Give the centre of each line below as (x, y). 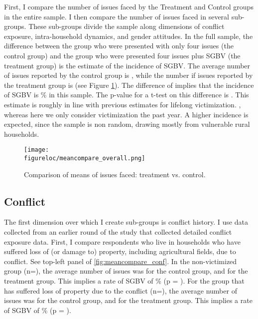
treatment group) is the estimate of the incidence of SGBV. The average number (127, 65)
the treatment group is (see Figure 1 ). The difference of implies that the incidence (129, 85)
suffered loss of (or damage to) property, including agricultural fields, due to (120, 251)
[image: (37, 150)
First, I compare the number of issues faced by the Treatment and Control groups (129, 6)
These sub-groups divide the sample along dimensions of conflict (127, 26)
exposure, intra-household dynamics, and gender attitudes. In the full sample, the (129, 36)
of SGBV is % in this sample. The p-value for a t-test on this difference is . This (127, 95)
